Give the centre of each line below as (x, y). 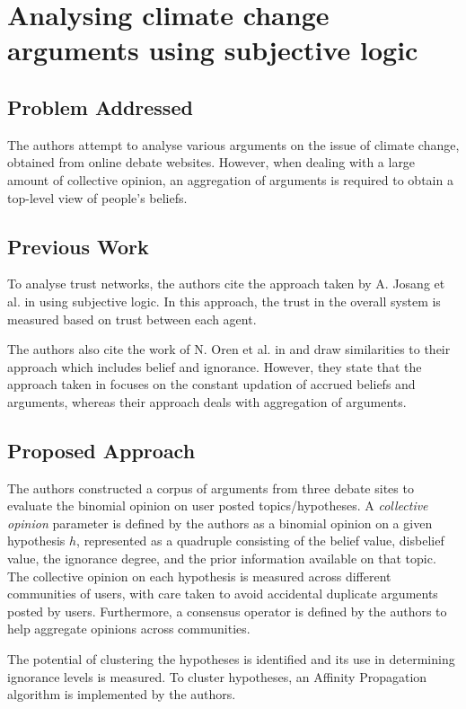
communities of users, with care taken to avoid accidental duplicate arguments (223, 594)
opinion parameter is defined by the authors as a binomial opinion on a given (220, 523)
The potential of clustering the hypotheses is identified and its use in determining (231, 659)
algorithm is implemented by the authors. (122, 694)
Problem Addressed (100, 106)
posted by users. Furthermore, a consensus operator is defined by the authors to (227, 611)
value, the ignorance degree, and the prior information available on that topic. (222, 558)
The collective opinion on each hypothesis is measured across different (199, 576)
